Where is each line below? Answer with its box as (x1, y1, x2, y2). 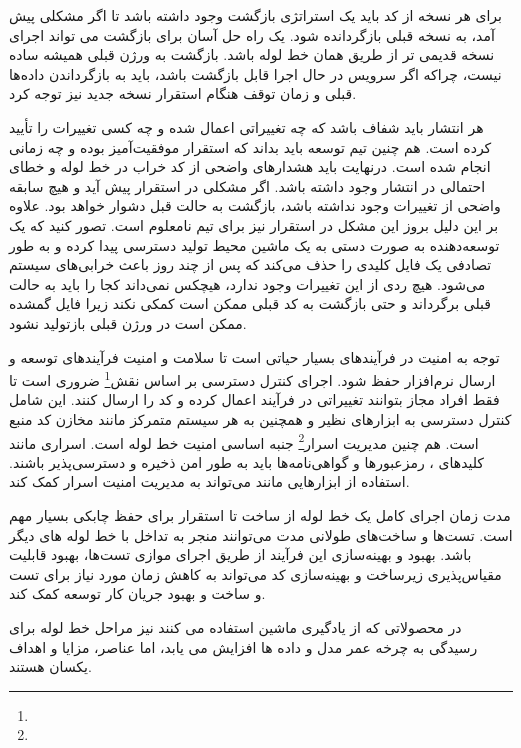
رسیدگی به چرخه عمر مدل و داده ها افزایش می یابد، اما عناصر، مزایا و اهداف (9, 636, 478, 657)
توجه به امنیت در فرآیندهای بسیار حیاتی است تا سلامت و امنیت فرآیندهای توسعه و (9, 346, 500, 367)
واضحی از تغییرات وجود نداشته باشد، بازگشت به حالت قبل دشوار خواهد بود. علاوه (9, 195, 501, 216)
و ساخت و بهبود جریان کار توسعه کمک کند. (9, 583, 266, 604)
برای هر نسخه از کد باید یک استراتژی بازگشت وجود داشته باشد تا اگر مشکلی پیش (9, 5, 502, 25)
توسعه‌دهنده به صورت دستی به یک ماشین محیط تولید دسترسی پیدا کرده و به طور (9, 234, 500, 255)
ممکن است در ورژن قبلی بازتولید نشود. (9, 312, 247, 333)
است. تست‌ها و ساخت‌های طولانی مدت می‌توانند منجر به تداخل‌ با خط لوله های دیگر (9, 524, 513, 545)
